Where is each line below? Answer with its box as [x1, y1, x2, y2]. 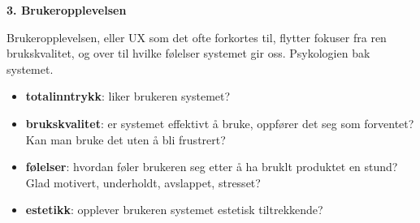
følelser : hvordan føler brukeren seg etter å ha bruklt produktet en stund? [25, 158, 398, 175]
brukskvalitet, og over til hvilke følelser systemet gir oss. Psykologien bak [6, 45, 370, 62]
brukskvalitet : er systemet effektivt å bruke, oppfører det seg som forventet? [25, 114, 414, 131]
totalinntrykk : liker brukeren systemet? [25, 88, 231, 105]
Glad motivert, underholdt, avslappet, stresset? [25, 174, 261, 191]
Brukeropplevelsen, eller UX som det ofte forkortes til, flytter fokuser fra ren [6, 28, 387, 45]
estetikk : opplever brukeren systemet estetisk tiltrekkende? [25, 201, 323, 218]
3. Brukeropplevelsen [6, 2, 127, 18]
